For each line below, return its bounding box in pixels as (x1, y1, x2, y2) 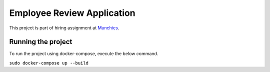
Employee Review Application (9, 7, 135, 18)
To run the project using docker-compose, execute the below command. (9, 51, 158, 57)
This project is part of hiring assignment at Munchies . (9, 25, 119, 31)
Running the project (9, 38, 72, 46)
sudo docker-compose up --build (9, 60, 88, 66)
